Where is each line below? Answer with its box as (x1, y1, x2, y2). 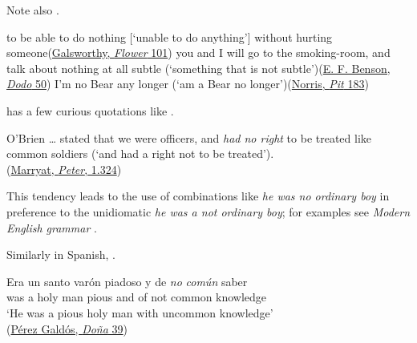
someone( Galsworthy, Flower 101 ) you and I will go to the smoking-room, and (6, 44, 391, 61)
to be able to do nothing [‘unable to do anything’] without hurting (6, 28, 333, 45)
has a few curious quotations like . (6, 102, 174, 119)
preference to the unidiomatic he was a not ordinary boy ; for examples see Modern (6, 203, 411, 220)
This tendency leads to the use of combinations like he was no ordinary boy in (6, 188, 390, 204)
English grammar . (6, 219, 97, 236)
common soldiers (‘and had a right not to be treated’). (6, 145, 274, 162)
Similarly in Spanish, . (6, 246, 115, 263)
